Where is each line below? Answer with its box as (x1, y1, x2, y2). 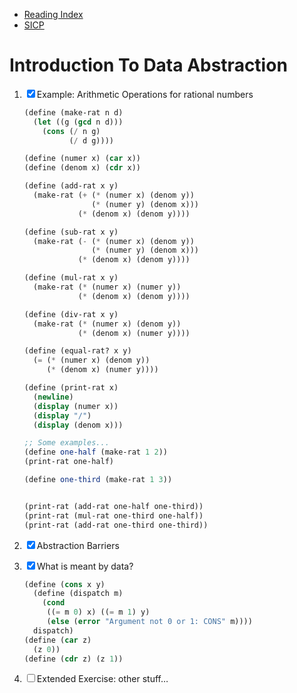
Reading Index (23, 9, 84, 20)
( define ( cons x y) (23, 579, 106, 589)
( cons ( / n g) (42, 126, 101, 136)
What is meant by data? (36, 560, 134, 572)
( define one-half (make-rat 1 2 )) (23, 447, 168, 458)
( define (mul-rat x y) (23, 273, 119, 283)
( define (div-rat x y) (23, 309, 119, 319)
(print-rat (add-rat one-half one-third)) (23, 501, 204, 511)
